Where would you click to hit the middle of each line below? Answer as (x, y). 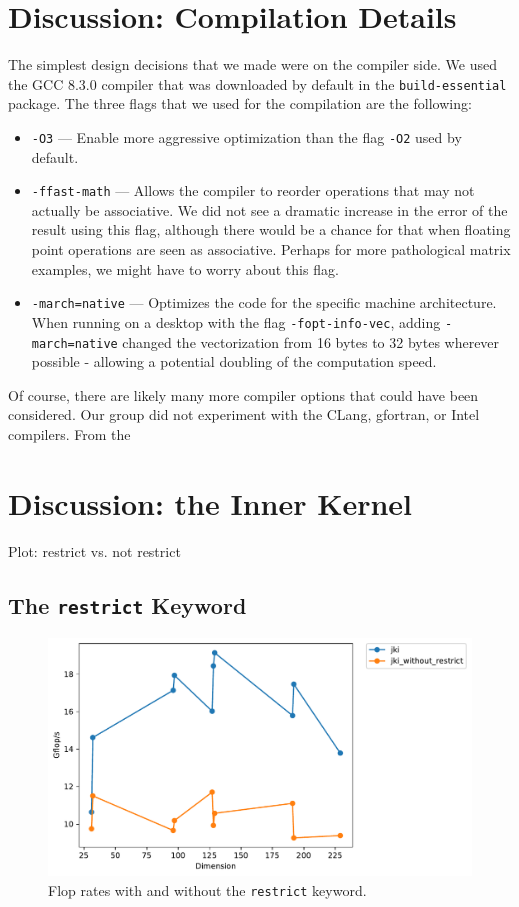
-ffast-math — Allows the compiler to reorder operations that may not (253, 190)
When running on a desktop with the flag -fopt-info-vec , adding (236, 321)
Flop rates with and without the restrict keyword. (207, 889)
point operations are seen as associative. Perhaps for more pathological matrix (271, 249)
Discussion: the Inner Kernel (210, 502)
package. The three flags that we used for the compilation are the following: (240, 103)
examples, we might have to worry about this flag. (185, 268)
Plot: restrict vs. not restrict (94, 550)
